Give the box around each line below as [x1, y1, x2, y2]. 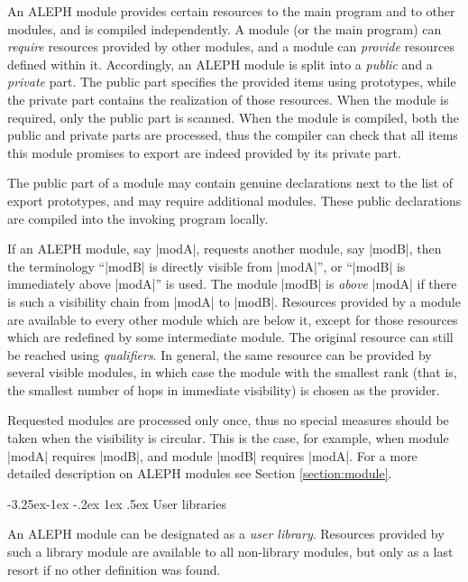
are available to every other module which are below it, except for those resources [7, 309, 458, 328]
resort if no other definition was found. [7, 559, 221, 578]
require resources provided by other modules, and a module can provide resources [7, 37, 454, 56]
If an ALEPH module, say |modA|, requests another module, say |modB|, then [7, 239, 442, 258]
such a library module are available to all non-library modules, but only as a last [7, 542, 454, 561]
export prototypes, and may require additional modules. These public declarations [7, 190, 462, 209]
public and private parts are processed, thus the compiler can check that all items [7, 125, 458, 144]
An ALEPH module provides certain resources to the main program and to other [7, 2, 455, 20]
